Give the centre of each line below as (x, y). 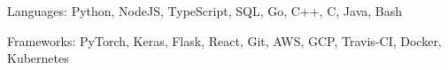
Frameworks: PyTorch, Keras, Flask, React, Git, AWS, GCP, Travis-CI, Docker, (224, 40)
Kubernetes (38, 58)
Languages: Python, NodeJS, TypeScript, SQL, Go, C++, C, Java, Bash (205, 11)
